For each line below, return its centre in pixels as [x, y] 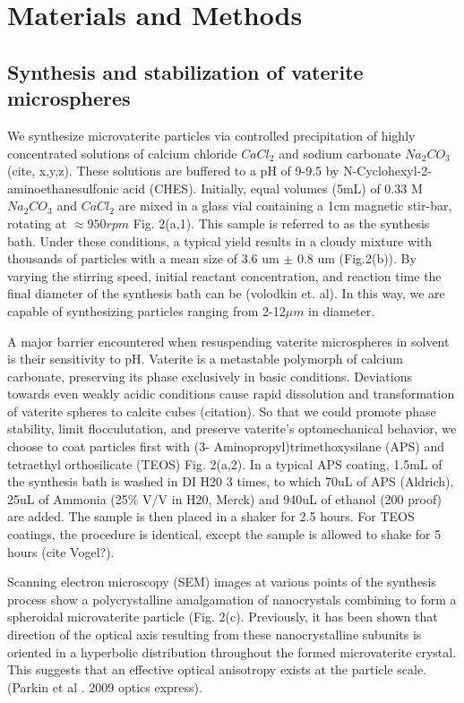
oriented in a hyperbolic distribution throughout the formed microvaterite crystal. [232, 652]
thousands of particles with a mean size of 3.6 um [143, 258]
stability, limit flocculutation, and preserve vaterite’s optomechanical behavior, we [232, 429]
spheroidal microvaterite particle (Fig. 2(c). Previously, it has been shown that [223, 617]
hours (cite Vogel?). [61, 551]
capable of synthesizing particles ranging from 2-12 [146, 310]
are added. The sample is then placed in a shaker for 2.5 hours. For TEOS [211, 516]
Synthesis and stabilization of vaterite [185, 71]
